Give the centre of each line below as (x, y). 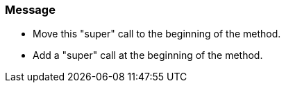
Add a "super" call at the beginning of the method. (148, 55)
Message (30, 10)
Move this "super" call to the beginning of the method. (157, 34)
